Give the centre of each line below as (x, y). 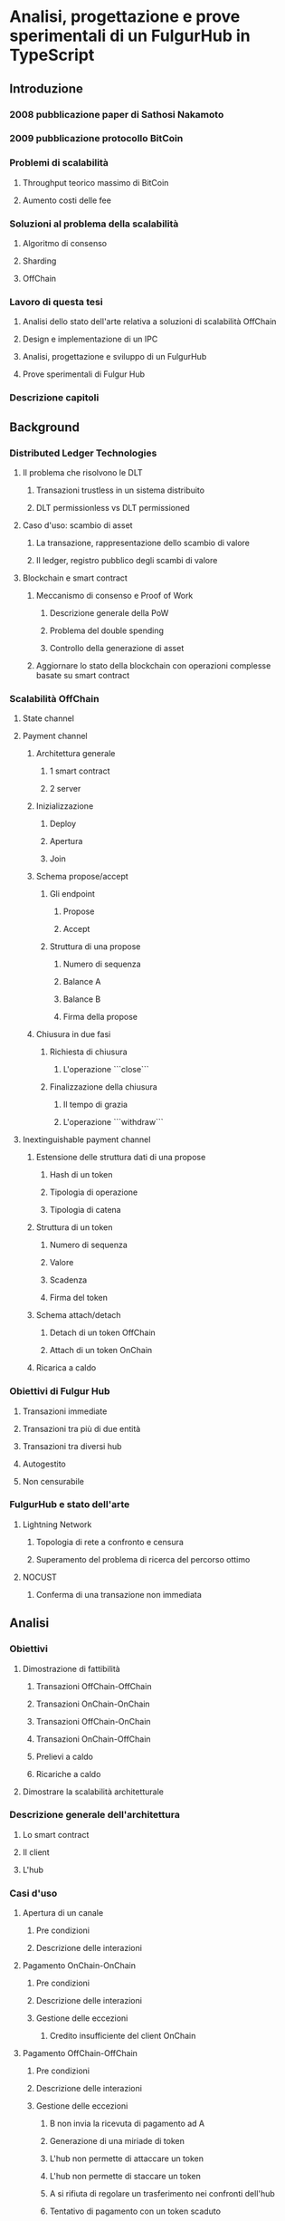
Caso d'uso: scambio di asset (77, 525)
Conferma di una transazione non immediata (119, 1594)
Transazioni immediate (65, 1411)
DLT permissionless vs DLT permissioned (113, 507)
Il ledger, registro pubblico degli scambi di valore (127, 560)
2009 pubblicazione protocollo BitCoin (96, 139)
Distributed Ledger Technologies (83, 453)
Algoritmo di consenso (64, 244)
